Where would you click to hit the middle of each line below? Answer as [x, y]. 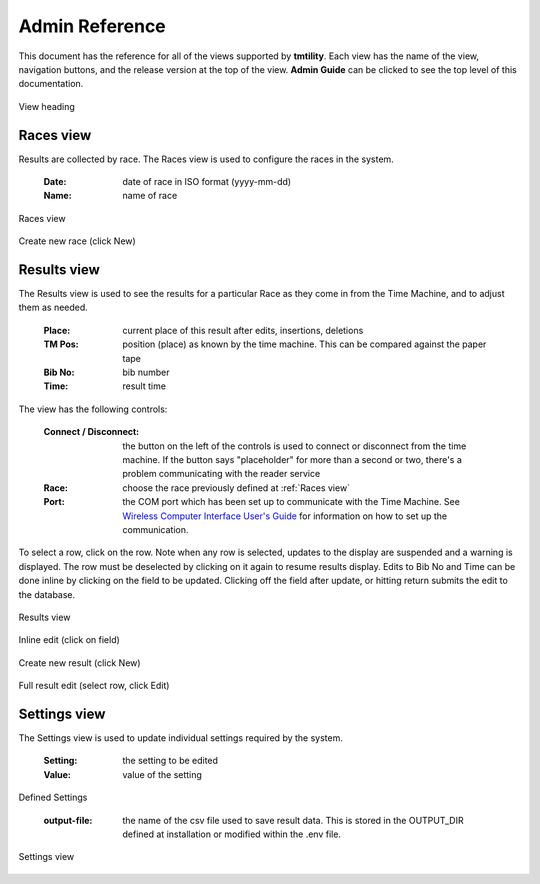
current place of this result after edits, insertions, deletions [243, 330]
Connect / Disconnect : [91, 432]
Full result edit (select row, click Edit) [94, 686]
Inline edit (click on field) [69, 640]
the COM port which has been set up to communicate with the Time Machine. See [291, 502]
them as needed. [53, 307]
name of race [150, 196]
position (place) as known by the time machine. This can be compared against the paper [304, 344]
